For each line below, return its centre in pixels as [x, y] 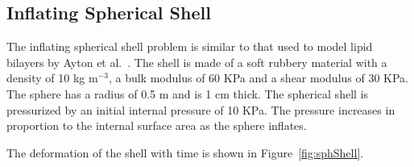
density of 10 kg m [52, 78]
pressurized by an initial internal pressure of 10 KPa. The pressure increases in [201, 109]
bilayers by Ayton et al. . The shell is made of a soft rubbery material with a [197, 62]
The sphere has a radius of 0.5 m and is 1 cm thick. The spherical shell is [187, 93]
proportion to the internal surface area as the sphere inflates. [157, 125]
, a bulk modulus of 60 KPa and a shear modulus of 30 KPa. [259, 78]
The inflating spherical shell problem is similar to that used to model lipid [190, 46]
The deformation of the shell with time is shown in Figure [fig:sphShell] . [185, 152]
